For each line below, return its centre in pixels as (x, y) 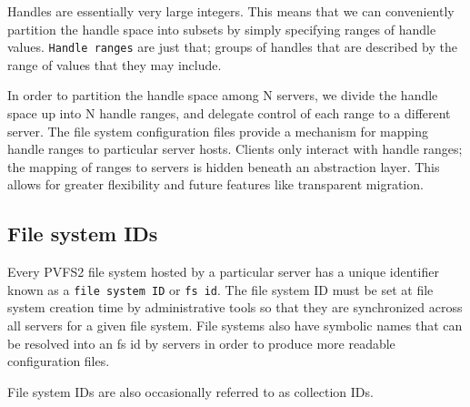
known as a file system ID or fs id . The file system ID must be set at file (220, 289)
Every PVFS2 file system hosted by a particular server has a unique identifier (223, 272)
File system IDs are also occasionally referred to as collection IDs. (190, 391)
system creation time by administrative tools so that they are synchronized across (235, 307)
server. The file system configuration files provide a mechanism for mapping (218, 131)
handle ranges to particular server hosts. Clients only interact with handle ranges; (235, 149)
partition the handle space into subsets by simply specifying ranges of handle (222, 29)
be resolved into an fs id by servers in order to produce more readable (201, 343)
